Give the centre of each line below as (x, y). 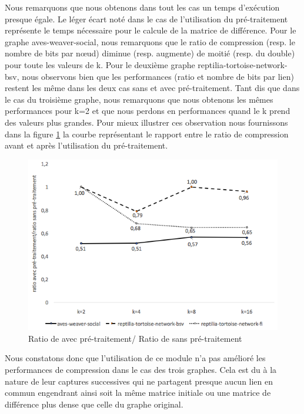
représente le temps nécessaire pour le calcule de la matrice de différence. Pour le (151, 30)
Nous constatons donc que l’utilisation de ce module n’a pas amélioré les (135, 358)
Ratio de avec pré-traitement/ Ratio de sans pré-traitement (135, 338)
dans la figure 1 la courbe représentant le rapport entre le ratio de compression (147, 134)
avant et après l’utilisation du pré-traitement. (86, 145)
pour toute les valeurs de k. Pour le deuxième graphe (100, 64)
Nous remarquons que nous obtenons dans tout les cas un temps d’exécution (142, 7)
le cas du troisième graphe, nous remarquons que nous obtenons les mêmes (139, 99)
